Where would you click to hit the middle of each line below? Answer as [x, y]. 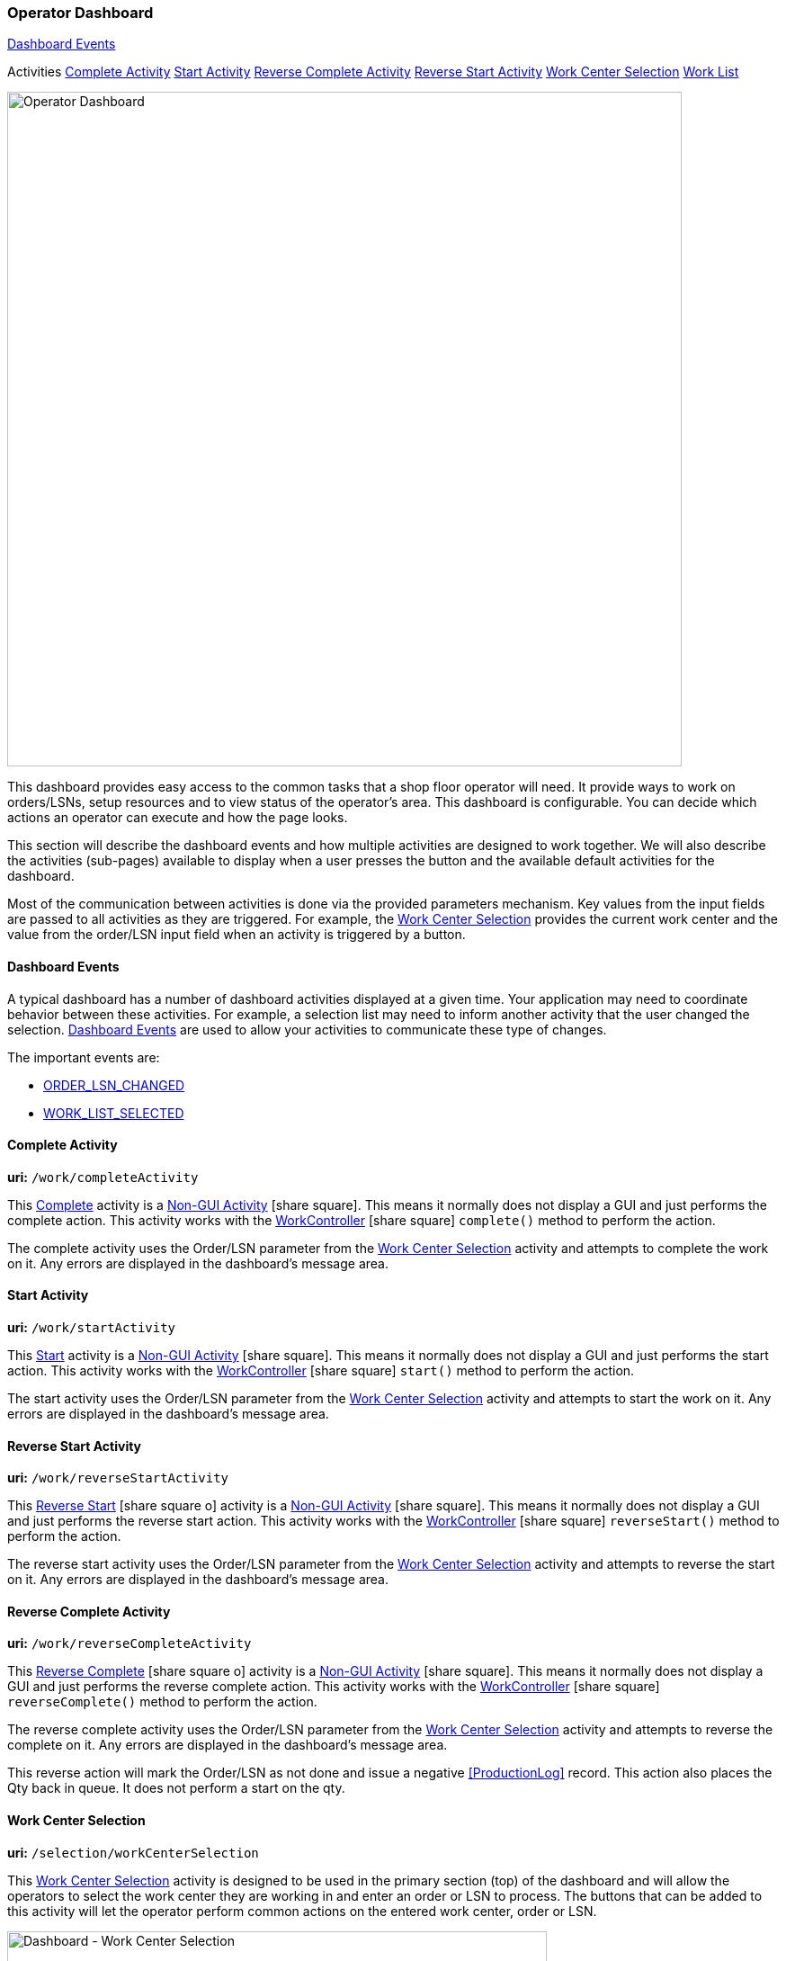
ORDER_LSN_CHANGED [114, 1085]
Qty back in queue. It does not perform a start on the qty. [176, 1788]
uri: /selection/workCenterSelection [133, 1852]
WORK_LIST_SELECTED [114, 1113]
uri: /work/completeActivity [103, 1177]
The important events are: [84, 1057]
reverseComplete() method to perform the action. [162, 1702]
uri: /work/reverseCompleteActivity [130, 1643]
